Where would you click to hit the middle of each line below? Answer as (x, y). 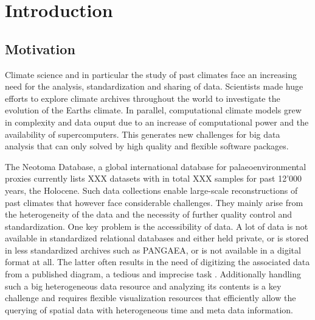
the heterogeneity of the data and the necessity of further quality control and (149, 214)
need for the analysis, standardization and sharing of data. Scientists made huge (154, 86)
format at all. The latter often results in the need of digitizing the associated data (157, 262)
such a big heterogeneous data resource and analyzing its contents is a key (143, 286)
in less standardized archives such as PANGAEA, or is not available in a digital (153, 250)
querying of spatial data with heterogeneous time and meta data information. (149, 309)
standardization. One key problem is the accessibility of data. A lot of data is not (157, 226)
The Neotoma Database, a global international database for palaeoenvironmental (156, 166)
